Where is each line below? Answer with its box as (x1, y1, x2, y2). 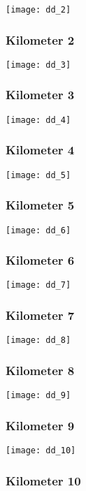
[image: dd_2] (6, 5, 71, 15)
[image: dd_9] (6, 390, 71, 401)
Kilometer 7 (6, 306, 75, 323)
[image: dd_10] (6, 446, 76, 455)
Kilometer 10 (6, 471, 81, 489)
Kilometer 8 (6, 361, 75, 379)
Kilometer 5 (6, 196, 75, 214)
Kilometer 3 (6, 86, 75, 103)
